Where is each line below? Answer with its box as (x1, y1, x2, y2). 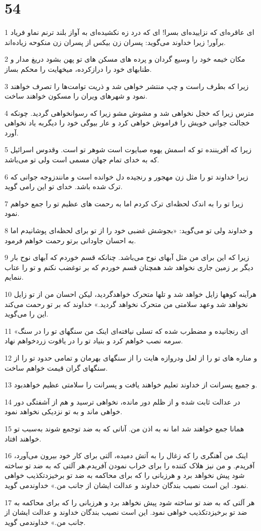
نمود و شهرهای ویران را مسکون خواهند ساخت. (5, 91, 147, 101)
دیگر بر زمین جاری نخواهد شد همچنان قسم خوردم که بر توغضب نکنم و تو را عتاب (5, 261, 253, 272)
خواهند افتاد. (5, 433, 41, 444)
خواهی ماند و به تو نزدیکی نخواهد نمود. (5, 406, 123, 417)
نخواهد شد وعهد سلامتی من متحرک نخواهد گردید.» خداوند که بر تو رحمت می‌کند (5, 298, 248, 309)
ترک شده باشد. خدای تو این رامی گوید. (5, 181, 123, 192)
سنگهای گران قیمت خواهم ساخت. (5, 362, 108, 373)
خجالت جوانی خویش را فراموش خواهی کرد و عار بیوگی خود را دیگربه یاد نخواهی (5, 117, 250, 128)
